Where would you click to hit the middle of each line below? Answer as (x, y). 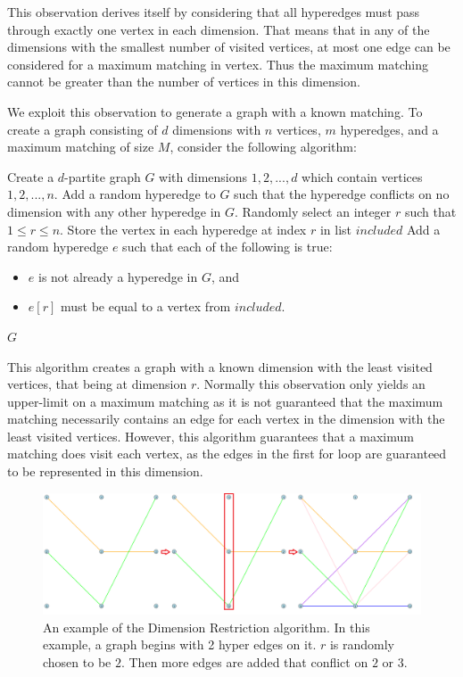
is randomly (362, 644)
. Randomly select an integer (313, 211)
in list (336, 229)
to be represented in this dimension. (105, 471)
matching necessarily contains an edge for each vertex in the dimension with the (226, 419)
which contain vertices (362, 176)
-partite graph (103, 176)
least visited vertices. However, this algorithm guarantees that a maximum (211, 436)
